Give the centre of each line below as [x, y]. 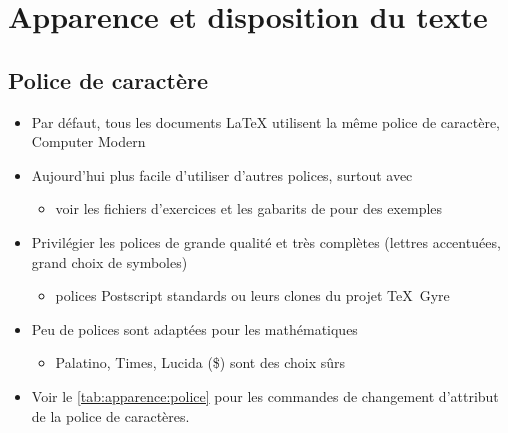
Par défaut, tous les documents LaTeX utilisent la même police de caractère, [266, 121]
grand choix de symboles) [109, 261]
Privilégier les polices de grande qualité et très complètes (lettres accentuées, [266, 241]
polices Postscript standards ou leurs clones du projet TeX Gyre [252, 295]
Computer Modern [88, 141]
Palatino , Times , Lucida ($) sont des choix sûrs [200, 362]
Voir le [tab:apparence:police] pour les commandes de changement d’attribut [265, 395]
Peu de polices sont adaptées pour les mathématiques [194, 328]
